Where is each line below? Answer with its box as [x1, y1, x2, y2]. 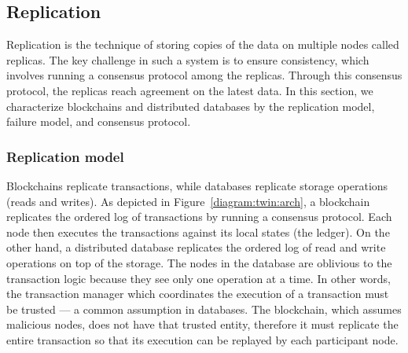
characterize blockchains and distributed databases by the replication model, [6, 97, 375, 114]
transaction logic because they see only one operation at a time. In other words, [6, 270, 391, 286]
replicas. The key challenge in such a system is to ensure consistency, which [6, 51, 369, 68]
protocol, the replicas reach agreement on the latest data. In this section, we [6, 82, 373, 98]
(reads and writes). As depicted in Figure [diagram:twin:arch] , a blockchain [6, 193, 370, 209]
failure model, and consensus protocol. [6, 113, 191, 130]
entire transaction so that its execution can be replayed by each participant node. [6, 331, 399, 347]
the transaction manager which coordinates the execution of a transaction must [6, 285, 389, 302]
